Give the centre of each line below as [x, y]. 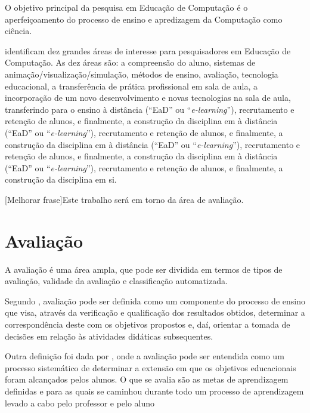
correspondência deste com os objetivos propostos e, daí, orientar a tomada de [148, 324]
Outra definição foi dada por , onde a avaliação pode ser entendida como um [145, 356]
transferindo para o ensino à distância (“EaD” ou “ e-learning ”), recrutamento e [150, 109]
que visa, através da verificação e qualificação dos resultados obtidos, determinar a [155, 312]
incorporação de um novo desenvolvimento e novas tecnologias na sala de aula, [148, 98]
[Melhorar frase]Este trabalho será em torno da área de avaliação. [124, 199]
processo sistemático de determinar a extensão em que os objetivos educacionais [151, 367]
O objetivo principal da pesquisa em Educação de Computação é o [126, 7]
